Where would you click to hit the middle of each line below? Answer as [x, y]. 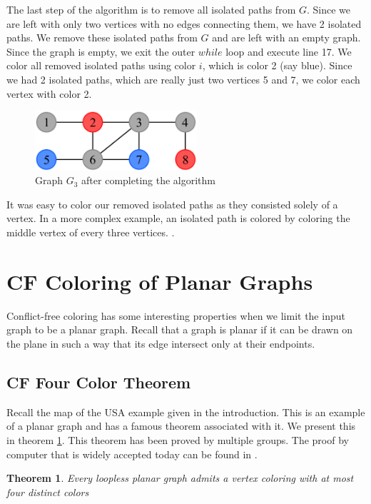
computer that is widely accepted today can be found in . [132, 454]
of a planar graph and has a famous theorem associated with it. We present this [181, 426]
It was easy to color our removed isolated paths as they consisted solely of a [172, 204]
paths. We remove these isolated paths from [102, 37]
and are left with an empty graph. [286, 37]
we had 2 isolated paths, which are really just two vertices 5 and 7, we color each [183, 79]
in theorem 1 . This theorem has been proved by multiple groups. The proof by [178, 439]
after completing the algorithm [149, 180]
